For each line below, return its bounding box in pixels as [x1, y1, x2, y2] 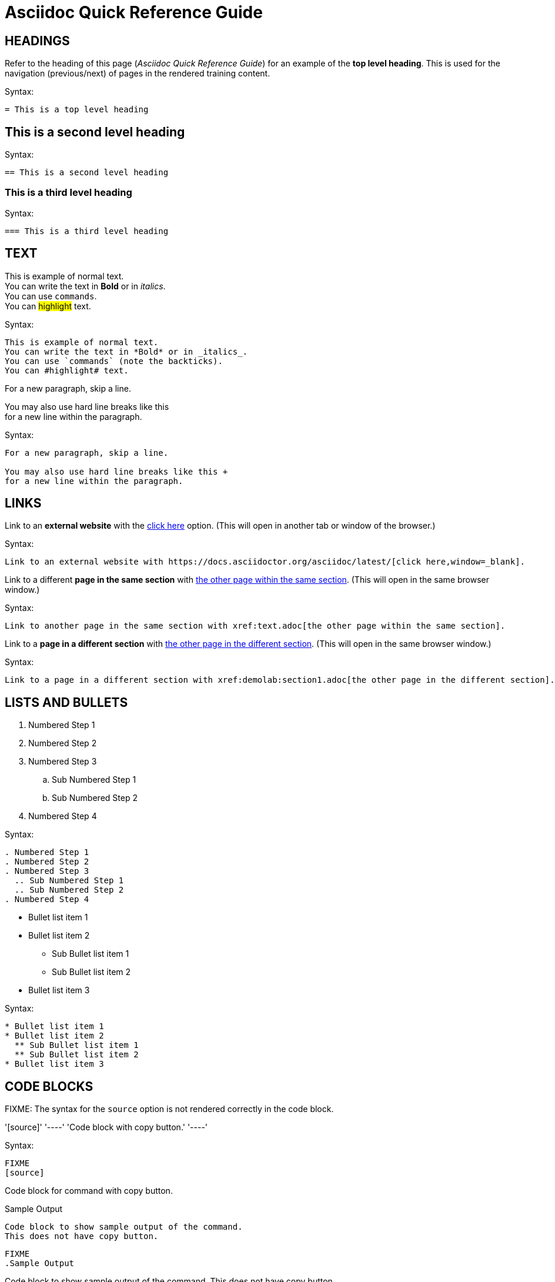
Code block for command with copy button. [5, 1186, 173, 1196]
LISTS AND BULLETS [5, 695, 128, 710]
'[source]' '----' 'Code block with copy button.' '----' [5, 1122, 208, 1133]
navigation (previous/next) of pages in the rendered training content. [5, 68, 270, 79]
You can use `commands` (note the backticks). [5, 356, 223, 366]
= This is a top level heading [5, 105, 149, 115]
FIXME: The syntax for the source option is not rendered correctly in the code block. [5, 1104, 334, 1114]
